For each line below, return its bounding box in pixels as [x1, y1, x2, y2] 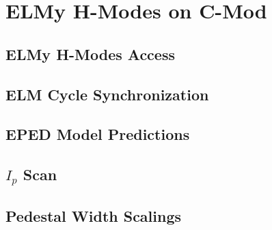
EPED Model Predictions [5, 124, 190, 145]
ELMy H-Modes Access [5, 43, 175, 64]
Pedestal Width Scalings [5, 205, 182, 226]
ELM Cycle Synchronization [5, 83, 209, 104]
